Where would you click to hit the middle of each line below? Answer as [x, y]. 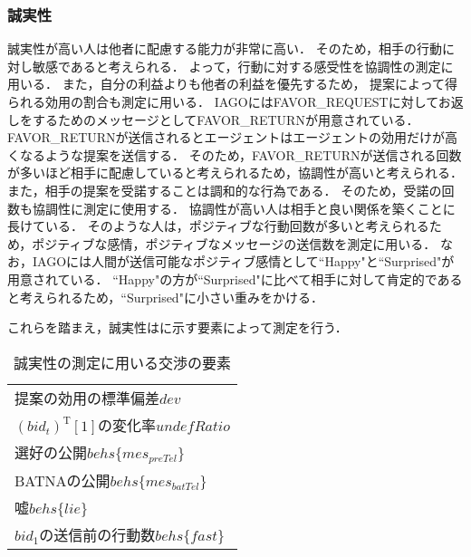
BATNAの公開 [62, 480]
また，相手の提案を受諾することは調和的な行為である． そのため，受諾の [225, 190]
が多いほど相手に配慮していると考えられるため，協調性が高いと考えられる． [235, 173]
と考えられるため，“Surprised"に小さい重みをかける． [165, 297]
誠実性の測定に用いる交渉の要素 [123, 362]
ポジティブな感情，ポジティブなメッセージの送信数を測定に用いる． [234, 243]
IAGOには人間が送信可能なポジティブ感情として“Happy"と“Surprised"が [243, 261]
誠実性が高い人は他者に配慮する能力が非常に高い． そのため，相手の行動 [225, 48]
